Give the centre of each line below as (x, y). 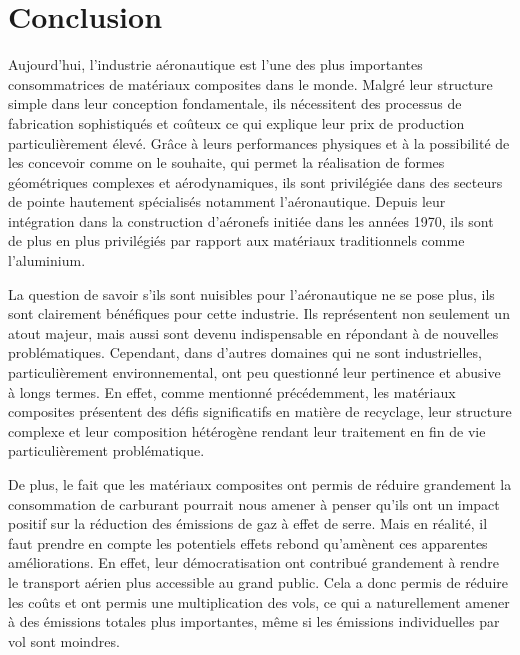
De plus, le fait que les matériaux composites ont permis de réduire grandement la (260, 484)
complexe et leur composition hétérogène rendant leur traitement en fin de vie (247, 430)
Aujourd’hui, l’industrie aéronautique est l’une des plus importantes (215, 64)
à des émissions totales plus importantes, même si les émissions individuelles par (254, 621)
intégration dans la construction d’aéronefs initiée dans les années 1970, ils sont (251, 220)
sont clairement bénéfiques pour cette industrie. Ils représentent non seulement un (259, 313)
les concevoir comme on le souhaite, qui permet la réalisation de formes (226, 162)
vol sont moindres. (64, 640)
